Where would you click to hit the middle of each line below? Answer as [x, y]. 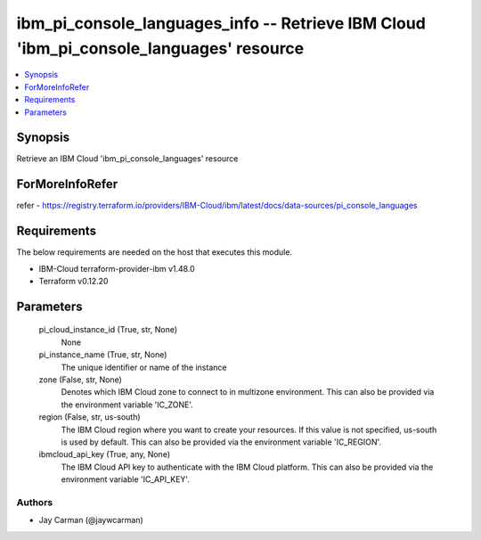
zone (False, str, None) [80, 380]
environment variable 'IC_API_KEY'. [126, 479]
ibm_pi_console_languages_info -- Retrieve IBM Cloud [221, 23]
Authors [35, 502]
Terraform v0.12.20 [73, 282]
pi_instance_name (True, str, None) [103, 355]
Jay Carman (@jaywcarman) [91, 520]
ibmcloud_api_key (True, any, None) [105, 454]
